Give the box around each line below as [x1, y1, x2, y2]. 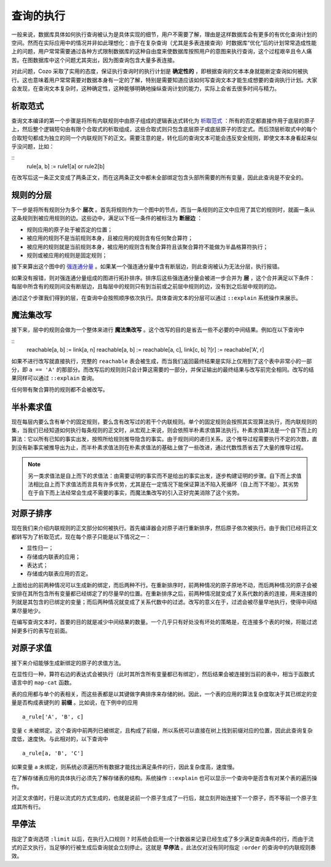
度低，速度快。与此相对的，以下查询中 [11, 735, 108, 742]
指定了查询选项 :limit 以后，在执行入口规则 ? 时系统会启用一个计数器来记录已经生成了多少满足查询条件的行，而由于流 [11, 835, 314, 842]
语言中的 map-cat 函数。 [11, 679, 75, 687]
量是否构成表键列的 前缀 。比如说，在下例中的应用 [11, 699, 138, 706]
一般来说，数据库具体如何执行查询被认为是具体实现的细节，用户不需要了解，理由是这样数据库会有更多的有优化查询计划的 [11, 31, 318, 38]
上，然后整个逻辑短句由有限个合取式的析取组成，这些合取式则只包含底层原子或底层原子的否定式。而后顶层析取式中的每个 [11, 126, 318, 133]
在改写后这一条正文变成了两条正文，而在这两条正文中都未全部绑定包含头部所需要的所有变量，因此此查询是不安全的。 [11, 174, 306, 181]
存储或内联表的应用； [26, 553, 81, 560]
